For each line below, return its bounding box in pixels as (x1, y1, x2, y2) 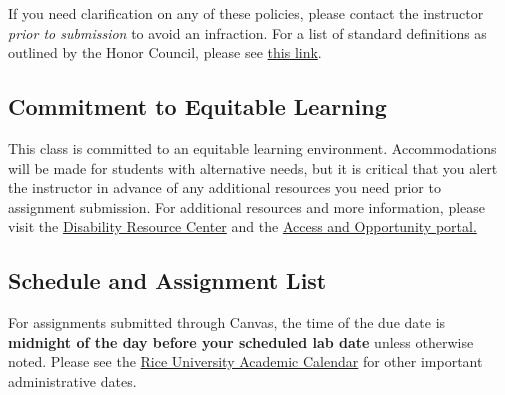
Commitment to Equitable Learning (8, 91, 387, 122)
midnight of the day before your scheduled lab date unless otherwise (8, 331, 474, 352)
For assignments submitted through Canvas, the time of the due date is (8, 312, 446, 333)
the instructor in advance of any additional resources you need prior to (8, 177, 441, 198)
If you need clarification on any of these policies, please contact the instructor (8, 3, 484, 23)
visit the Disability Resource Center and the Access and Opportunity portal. (8, 216, 477, 237)
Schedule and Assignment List (8, 265, 327, 296)
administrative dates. (8, 370, 137, 391)
